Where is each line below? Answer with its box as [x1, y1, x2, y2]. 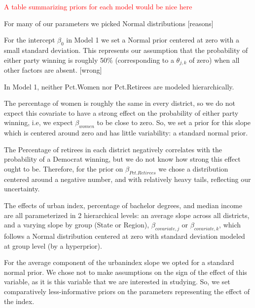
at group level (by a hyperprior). [4, 240, 102, 251]
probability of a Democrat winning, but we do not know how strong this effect [4, 154, 241, 164]
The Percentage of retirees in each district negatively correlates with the [4, 144, 222, 154]
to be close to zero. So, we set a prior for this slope [97, 117, 251, 128]
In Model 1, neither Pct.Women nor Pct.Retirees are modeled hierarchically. [4, 81, 234, 91]
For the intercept [4, 35, 55, 45]
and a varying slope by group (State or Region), [4, 220, 149, 230]
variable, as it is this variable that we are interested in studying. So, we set [4, 276, 230, 287]
